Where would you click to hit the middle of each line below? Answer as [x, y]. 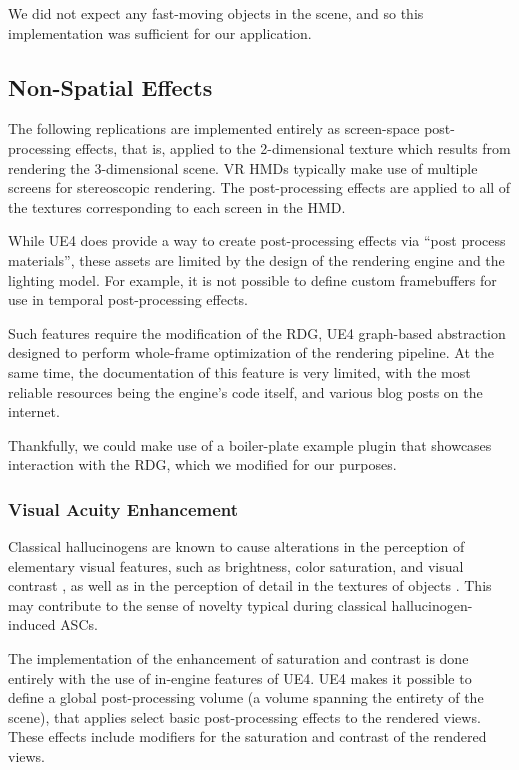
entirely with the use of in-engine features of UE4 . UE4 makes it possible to [240, 677]
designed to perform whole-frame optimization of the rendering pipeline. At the [251, 352]
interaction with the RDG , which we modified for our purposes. [202, 464]
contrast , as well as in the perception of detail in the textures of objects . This [250, 585]
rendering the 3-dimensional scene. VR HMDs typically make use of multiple [243, 167]
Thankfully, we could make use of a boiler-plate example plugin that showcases [250, 444]
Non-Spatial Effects [110, 86]
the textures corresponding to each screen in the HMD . [177, 206]
